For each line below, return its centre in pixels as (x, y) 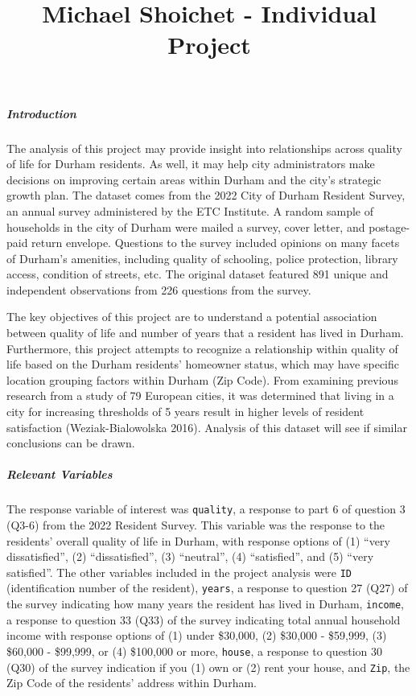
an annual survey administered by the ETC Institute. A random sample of (190, 210)
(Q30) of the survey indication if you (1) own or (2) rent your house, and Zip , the (208, 667)
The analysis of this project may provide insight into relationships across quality (204, 148)
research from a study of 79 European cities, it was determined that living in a (200, 395)
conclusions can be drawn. (71, 443)
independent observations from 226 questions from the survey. (159, 289)
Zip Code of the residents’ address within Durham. (132, 683)
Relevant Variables (60, 474)
